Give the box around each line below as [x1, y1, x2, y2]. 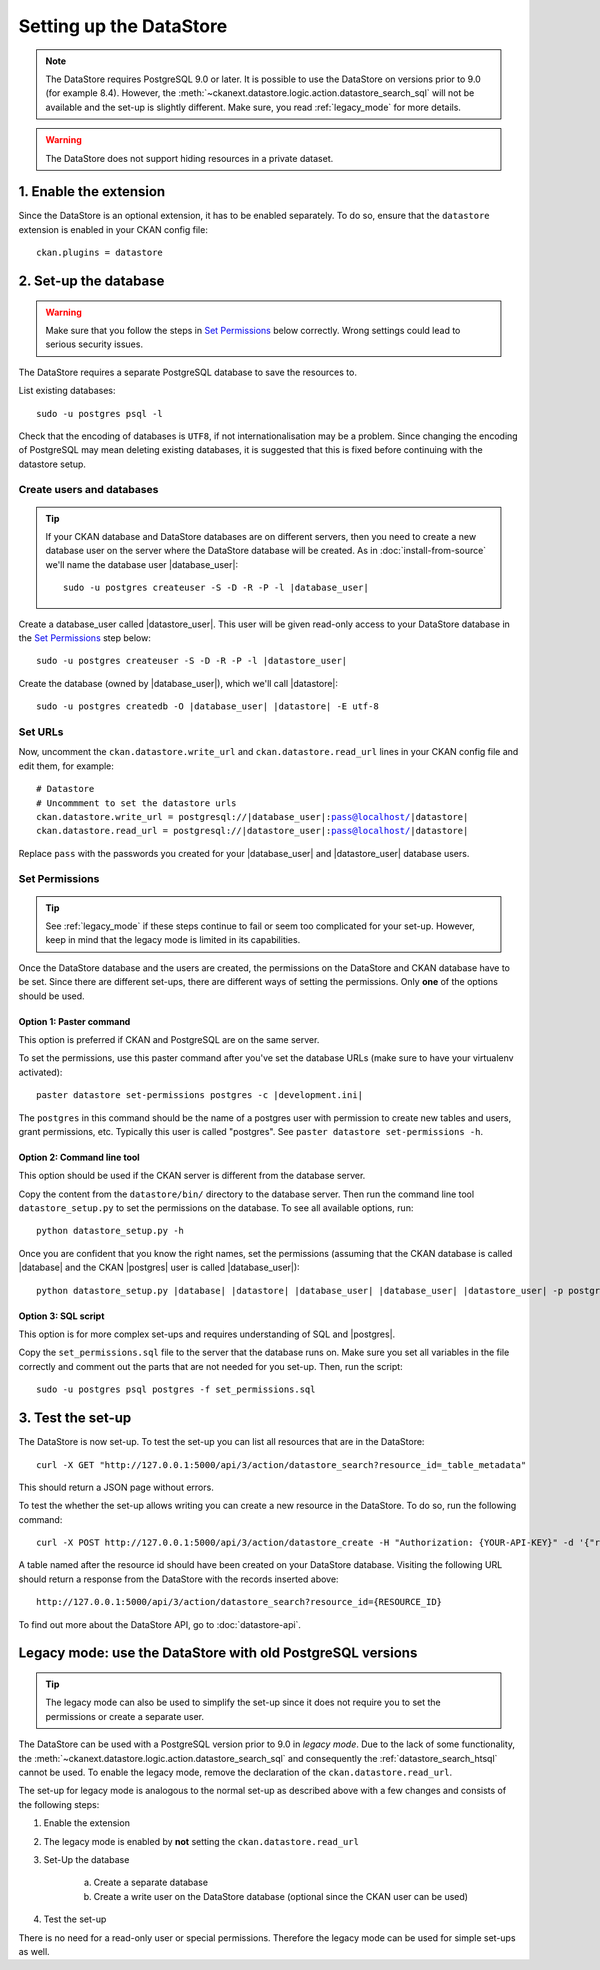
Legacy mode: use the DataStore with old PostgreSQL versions [18, 1645, 418, 1662]
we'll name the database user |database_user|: [45, 558, 239, 570]
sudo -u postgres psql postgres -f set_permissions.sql [36, 1384, 316, 1395]
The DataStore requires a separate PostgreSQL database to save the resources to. [18, 366, 357, 378]
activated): [18, 1066, 63, 1078]
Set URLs [18, 725, 64, 739]
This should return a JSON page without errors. [18, 1481, 214, 1493]
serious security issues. [45, 338, 144, 350]
